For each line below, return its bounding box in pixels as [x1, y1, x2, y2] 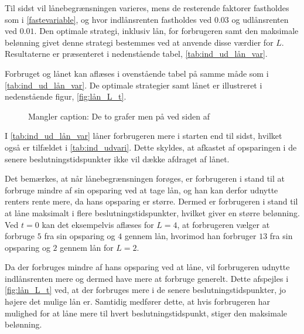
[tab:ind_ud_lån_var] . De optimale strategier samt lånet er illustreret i [5, 79, 262, 91]
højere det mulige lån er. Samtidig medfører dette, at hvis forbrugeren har [5, 295, 271, 308]
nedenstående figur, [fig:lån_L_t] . [5, 90, 127, 103]
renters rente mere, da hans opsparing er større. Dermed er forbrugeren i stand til [5, 195, 298, 207]
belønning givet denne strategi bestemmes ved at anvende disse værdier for [5, 36, 274, 48]
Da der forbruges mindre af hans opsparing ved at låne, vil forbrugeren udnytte [5, 261, 290, 273]
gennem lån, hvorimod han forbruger [124, 230, 257, 242]
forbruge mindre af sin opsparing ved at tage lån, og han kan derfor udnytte [5, 183, 278, 196]
